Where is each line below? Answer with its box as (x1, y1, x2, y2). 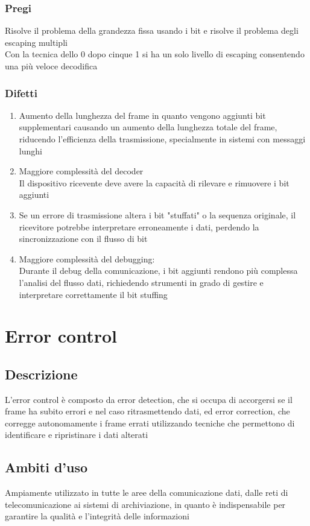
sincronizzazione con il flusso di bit (19, 232, 148, 245)
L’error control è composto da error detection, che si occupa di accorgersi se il (5, 393, 293, 405)
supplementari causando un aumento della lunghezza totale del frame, (19, 121, 277, 133)
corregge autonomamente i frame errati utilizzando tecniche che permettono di (5, 416, 295, 429)
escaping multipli (5, 36, 68, 48)
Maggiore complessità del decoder (19, 165, 144, 177)
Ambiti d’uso (5, 458, 88, 477)
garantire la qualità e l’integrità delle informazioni (5, 510, 189, 522)
